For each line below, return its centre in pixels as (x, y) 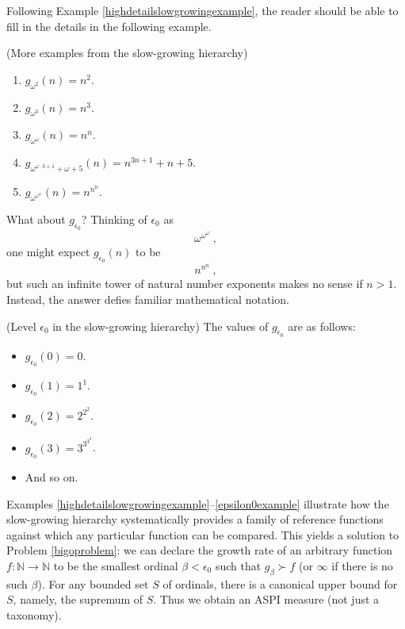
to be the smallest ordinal (116, 565)
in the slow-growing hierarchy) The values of (160, 326)
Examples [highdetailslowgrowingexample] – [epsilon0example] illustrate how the (198, 503)
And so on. (52, 477)
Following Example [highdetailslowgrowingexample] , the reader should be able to (202, 10)
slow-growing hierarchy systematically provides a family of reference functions (195, 519)
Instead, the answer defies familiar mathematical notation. (148, 299)
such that (238, 565)
